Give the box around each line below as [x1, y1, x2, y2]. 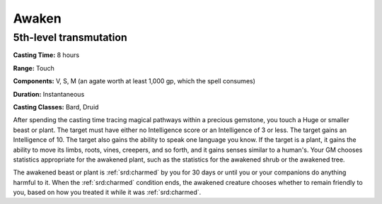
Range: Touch [13, 64, 54, 72]
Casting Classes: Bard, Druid [13, 102, 99, 111]
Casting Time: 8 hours [13, 51, 80, 59]
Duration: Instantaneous [13, 90, 85, 98]
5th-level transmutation [13, 31, 127, 44]
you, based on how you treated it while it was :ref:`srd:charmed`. [13, 188, 202, 197]
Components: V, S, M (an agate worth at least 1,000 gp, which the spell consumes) [13, 77, 256, 85]
